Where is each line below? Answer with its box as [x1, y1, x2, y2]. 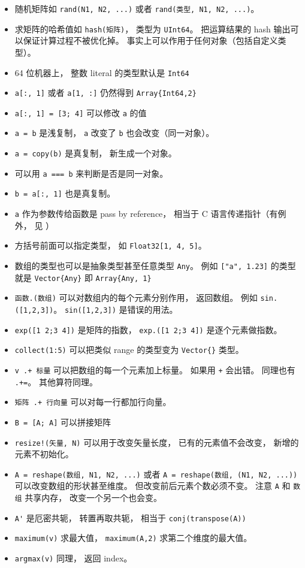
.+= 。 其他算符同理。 [14, 375, 98, 388]
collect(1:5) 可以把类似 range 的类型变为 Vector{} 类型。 [14, 343, 244, 356]
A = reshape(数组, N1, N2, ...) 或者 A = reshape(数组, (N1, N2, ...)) [14, 467, 298, 480]
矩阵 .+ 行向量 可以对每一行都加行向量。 [14, 395, 171, 408]
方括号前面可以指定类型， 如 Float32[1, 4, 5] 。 [14, 239, 207, 252]
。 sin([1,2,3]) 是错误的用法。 [53, 303, 178, 315]
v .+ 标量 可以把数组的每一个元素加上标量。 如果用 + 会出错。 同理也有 [14, 363, 295, 376]
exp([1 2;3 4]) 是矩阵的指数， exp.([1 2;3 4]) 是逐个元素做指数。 [14, 323, 282, 336]
